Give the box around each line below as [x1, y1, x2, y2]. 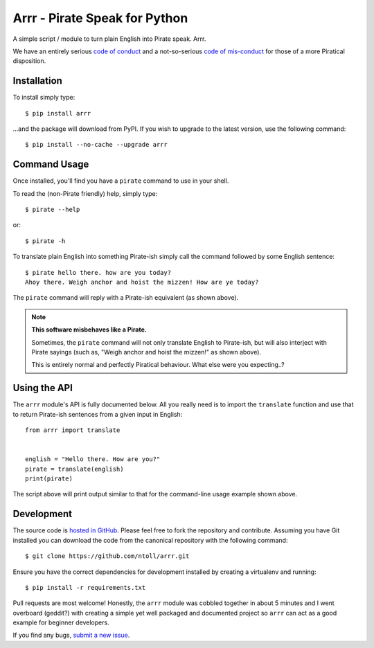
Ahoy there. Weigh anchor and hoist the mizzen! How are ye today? [25, 278, 259, 287]
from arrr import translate [25, 426, 121, 434]
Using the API [12, 382, 73, 394]
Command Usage [12, 159, 89, 170]
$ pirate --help [25, 206, 80, 214]
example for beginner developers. [12, 618, 110, 627]
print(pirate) [25, 475, 73, 483]
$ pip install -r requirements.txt [25, 584, 146, 591]
